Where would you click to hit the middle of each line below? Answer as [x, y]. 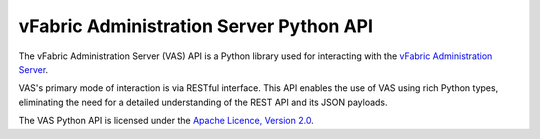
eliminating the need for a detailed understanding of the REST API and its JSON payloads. [203, 102]
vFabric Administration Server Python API [196, 26]
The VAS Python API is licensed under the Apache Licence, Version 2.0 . [166, 121]
